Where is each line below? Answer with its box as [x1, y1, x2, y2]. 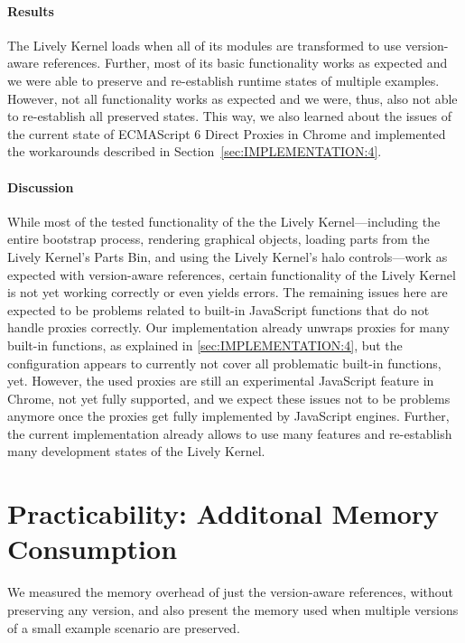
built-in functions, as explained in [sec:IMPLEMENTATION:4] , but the [7, 335, 403, 354]
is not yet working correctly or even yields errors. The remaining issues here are [7, 283, 448, 302]
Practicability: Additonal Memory [7, 495, 440, 532]
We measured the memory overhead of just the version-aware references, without [7, 582, 454, 601]
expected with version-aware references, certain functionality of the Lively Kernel [7, 265, 456, 284]
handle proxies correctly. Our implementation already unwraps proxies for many [7, 318, 450, 337]
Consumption [7, 530, 178, 567]
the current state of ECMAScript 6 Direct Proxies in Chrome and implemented [7, 124, 446, 143]
